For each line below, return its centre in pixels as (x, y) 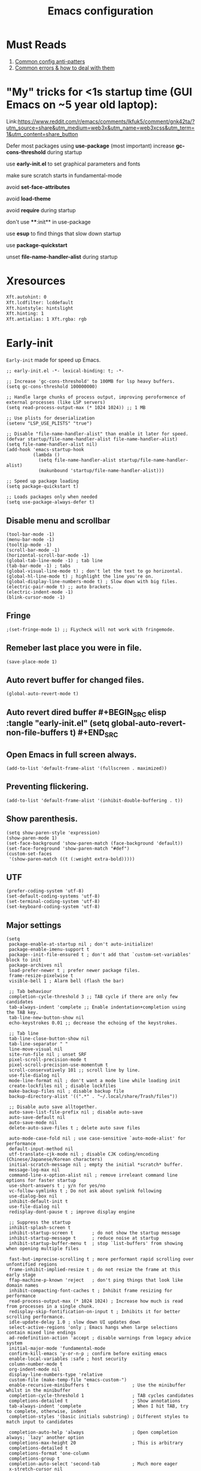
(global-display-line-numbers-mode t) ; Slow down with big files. (92, 581)
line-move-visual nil (36, 1049)
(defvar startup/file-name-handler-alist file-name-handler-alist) (92, 439)
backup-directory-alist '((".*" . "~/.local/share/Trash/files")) (93, 1097)
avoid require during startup (41, 210)
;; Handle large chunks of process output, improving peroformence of (96, 397)
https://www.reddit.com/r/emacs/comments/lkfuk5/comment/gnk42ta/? (106, 121)
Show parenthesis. (42, 819)
